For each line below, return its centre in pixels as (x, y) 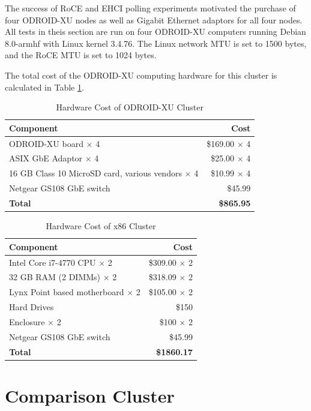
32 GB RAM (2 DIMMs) (55, 277)
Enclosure (27, 321)
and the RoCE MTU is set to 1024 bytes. (81, 55)
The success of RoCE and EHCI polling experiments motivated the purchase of (150, 8)
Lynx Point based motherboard (67, 292)
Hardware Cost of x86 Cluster (101, 226)
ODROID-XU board (46, 143)
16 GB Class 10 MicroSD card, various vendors (95, 173)
